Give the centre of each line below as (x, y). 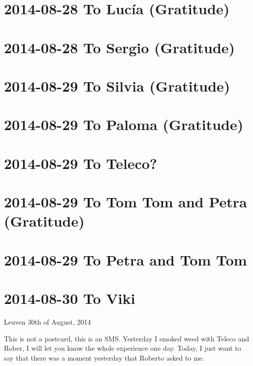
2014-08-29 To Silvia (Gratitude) (117, 85)
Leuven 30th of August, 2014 (47, 321)
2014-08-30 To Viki (70, 298)
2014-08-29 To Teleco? (81, 163)
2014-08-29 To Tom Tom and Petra (126, 202)
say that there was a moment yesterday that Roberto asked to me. (104, 357)
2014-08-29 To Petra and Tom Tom (126, 259)
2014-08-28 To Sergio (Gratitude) (120, 47)
